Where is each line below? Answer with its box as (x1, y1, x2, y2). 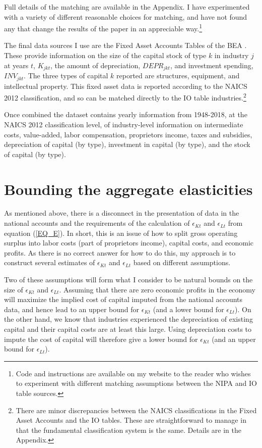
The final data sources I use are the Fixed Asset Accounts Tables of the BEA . (4, 40, 247, 51)
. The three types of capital (24, 70, 108, 81)
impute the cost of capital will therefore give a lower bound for (4, 333, 198, 344)
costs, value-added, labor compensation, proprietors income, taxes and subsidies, (4, 129, 252, 139)
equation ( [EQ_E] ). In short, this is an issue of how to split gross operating (4, 227, 238, 238)
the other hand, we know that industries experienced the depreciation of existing (4, 314, 253, 324)
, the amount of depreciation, (50, 60, 141, 70)
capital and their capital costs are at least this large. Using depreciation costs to (4, 324, 252, 334)
